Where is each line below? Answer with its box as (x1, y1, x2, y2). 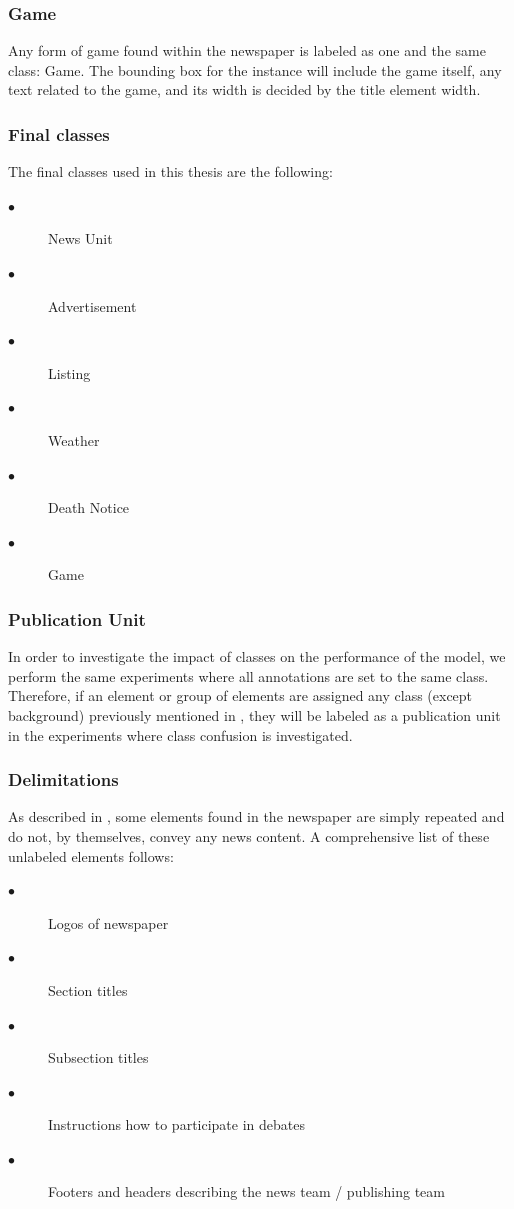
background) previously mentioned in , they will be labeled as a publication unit (8, 704, 501, 725)
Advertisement (48, 295, 137, 316)
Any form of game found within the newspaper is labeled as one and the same (8, 40, 486, 61)
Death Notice (48, 497, 130, 518)
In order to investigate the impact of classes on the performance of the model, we (8, 646, 506, 667)
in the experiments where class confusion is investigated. (8, 724, 353, 745)
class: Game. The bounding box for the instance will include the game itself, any (8, 59, 502, 80)
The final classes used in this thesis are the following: (8, 161, 333, 182)
